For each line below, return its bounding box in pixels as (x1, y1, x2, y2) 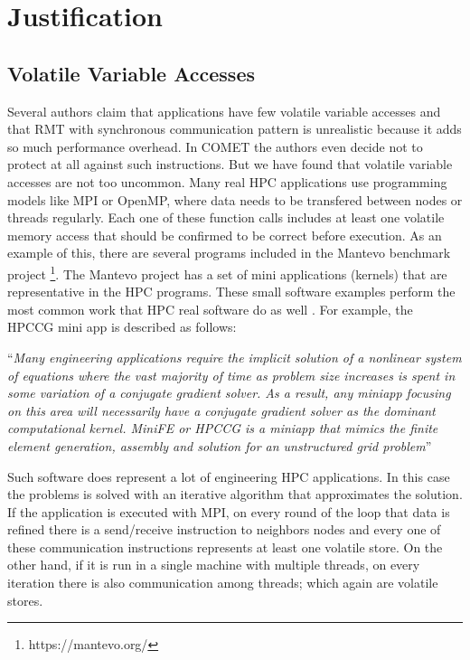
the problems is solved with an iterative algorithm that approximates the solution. (7, 485, 463, 504)
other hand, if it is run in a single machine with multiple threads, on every (7, 555, 420, 574)
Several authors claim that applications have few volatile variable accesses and (7, 101, 441, 120)
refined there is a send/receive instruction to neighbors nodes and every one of (7, 520, 441, 539)
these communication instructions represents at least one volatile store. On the (7, 537, 443, 556)
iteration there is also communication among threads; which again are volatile (7, 573, 438, 592)
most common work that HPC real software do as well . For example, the (7, 299, 413, 318)
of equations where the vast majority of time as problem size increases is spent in (7, 365, 456, 384)
